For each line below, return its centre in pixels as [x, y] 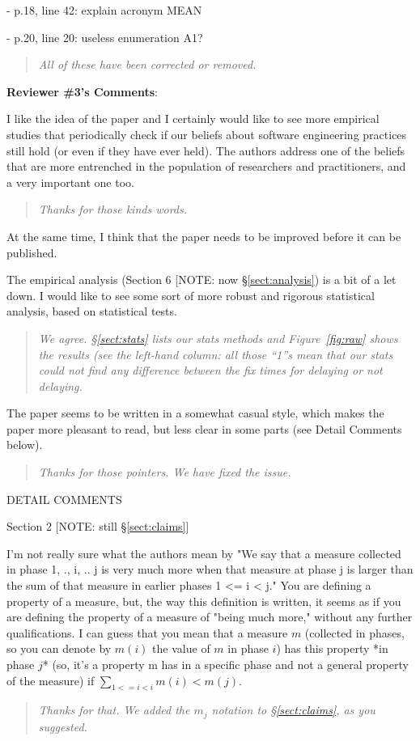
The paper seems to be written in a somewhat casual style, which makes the [195, 413]
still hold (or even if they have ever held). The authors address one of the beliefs [206, 150]
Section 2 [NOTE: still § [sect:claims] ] [98, 526]
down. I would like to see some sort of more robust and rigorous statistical [191, 295]
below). [25, 445]
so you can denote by [59, 648]
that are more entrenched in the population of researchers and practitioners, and [206, 166]
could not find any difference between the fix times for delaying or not [210, 370]
